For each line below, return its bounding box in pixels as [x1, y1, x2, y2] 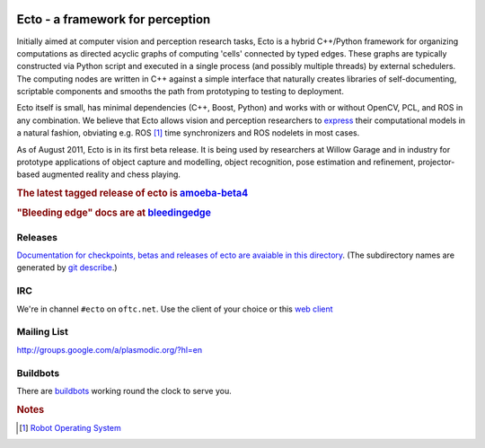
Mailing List [16, 326, 69, 338]
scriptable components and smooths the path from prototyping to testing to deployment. [16, 86, 345, 97]
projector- [418, 157, 455, 168]
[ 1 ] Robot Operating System [19, 422, 121, 433]
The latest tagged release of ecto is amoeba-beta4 [16, 187, 249, 199]
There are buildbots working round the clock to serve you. [16, 385, 233, 396]
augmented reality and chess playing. [41, 169, 181, 180]
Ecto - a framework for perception [16, 12, 211, 27]
